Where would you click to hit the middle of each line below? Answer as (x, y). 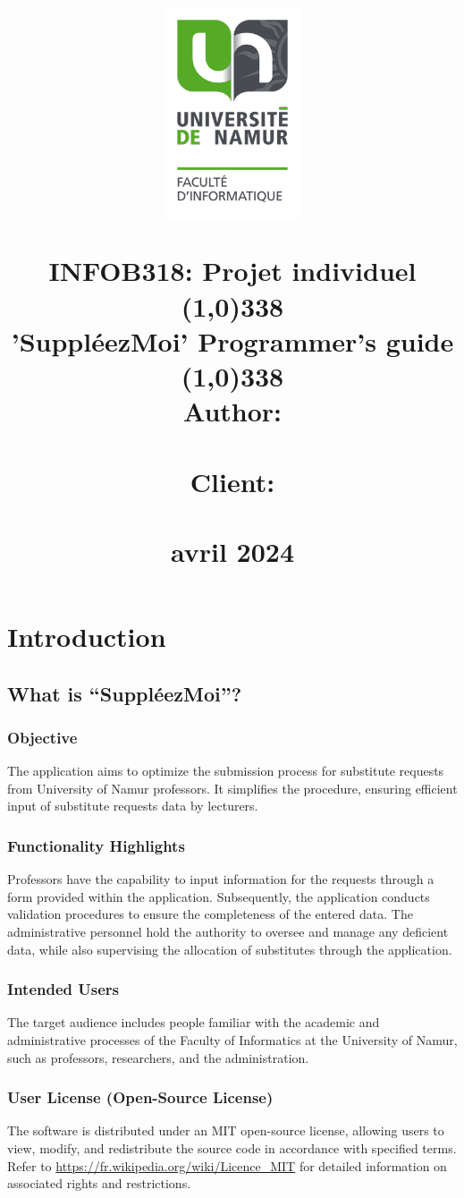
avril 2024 (232, 551)
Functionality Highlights (96, 845)
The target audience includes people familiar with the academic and (194, 1022)
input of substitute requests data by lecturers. (133, 806)
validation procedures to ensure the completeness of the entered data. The (210, 914)
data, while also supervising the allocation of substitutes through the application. (230, 949)
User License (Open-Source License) (140, 1097)
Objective (42, 737)
